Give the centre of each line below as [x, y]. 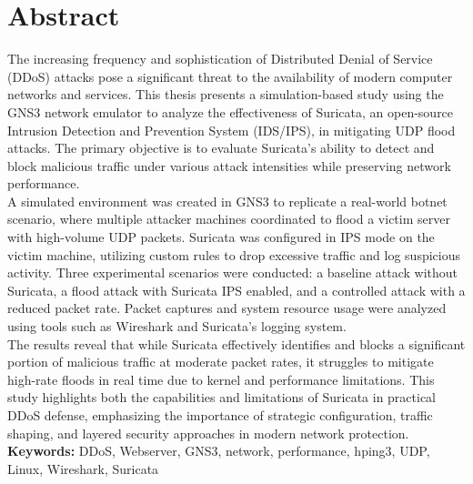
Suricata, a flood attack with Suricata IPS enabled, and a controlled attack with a [236, 290]
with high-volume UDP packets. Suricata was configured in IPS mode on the [221, 237]
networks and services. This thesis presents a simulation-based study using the [226, 94]
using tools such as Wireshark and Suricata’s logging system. [177, 326]
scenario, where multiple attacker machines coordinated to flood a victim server [229, 219]
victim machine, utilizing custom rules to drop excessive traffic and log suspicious [234, 254]
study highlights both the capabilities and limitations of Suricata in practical [222, 397]
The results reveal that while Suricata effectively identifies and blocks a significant [236, 343]
